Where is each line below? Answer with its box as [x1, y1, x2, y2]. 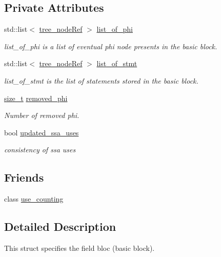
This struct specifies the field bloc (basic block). [4, 242, 155, 253]
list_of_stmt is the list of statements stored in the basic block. [4, 75, 198, 86]
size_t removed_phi [4, 92, 68, 103]
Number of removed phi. [4, 110, 79, 121]
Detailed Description [4, 219, 116, 234]
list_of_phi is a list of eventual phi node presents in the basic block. [4, 41, 217, 51]
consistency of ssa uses [4, 144, 76, 155]
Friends [4, 169, 44, 185]
